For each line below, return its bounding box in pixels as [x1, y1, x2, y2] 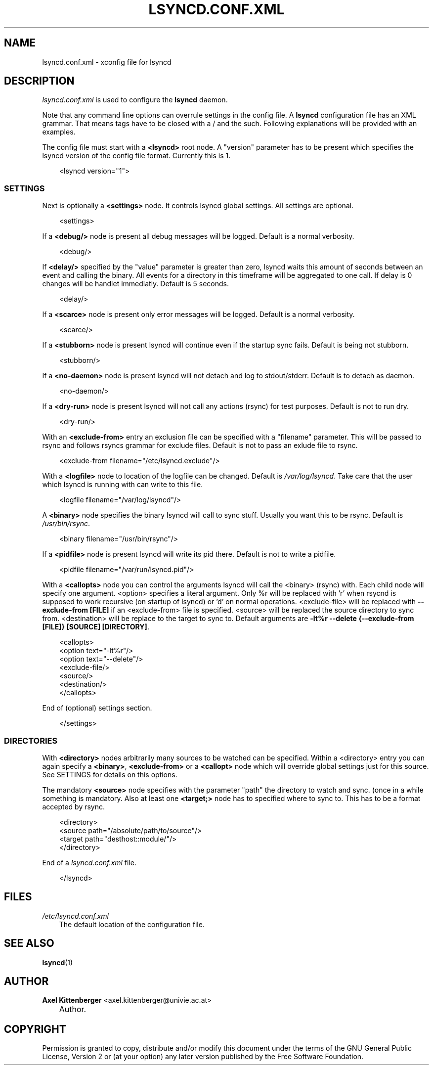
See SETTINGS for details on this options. [42, 770, 177, 779]
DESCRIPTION [4, 75, 75, 88]
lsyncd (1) [42, 958, 73, 967]
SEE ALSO [4, 937, 54, 950]
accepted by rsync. [42, 802, 105, 811]
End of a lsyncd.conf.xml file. [42, 858, 136, 867]
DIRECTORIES [4, 735, 58, 746]
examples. [42, 128, 76, 136]
